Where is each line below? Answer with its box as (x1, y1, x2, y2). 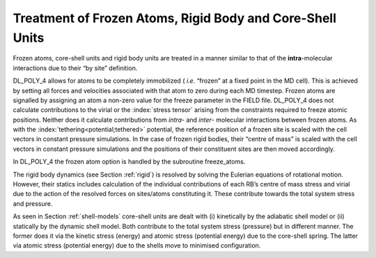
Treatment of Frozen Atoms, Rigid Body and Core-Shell (13, 10, 337, 26)
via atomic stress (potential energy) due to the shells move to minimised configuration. (13, 241, 261, 250)
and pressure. (13, 199, 53, 208)
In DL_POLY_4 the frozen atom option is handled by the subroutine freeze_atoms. (13, 157, 246, 166)
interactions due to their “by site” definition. (13, 63, 138, 72)
